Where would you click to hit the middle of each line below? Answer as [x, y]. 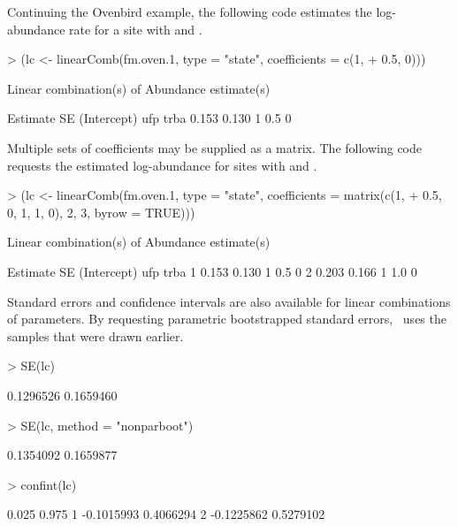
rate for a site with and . [136, 29]
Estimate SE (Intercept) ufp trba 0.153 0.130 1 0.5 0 [149, 118]
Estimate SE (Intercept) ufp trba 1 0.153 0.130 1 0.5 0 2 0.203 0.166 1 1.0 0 [212, 271]
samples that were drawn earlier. [95, 335]
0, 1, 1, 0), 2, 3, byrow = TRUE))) [101, 212]
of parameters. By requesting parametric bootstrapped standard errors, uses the [227, 319]
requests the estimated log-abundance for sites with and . [162, 165]
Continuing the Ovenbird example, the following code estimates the [190, 11]
